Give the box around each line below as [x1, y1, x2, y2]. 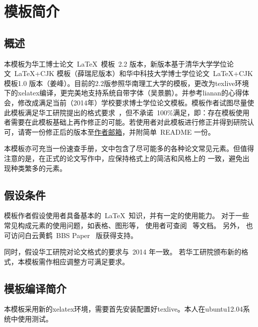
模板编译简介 [4, 280, 66, 296]
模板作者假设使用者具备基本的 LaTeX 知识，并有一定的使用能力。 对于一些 [4, 210, 250, 221]
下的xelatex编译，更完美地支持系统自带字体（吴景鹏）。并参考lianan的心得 [4, 87, 242, 98]
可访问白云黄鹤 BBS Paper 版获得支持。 [4, 230, 137, 240]
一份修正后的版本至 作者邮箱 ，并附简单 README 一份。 [31, 126, 215, 137]
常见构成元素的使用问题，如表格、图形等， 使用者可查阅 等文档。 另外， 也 [4, 220, 253, 230]
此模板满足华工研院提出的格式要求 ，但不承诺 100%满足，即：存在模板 [4, 107, 236, 117]
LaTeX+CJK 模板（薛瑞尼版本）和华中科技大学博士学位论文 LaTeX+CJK [14, 68, 253, 79]
